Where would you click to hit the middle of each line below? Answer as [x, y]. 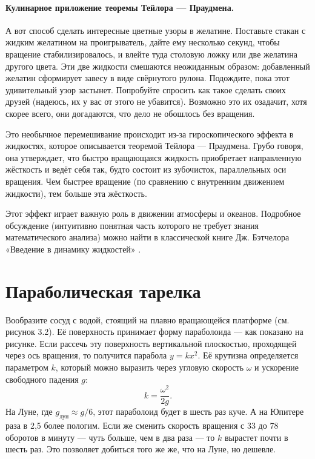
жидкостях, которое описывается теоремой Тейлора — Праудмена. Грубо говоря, [154, 146]
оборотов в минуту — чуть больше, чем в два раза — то [110, 437]
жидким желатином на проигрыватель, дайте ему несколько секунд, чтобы [143, 42]
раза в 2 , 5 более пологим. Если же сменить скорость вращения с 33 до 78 [142, 425]
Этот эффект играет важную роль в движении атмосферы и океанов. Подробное [153, 213]
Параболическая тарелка [103, 290]
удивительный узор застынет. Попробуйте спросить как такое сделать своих [146, 89]
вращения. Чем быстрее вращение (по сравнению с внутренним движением [145, 181]
